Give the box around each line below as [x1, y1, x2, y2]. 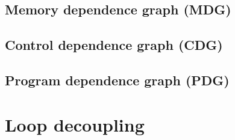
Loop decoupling [5, 112, 145, 136]
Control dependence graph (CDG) [5, 35, 223, 54]
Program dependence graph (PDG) [5, 70, 230, 89]
